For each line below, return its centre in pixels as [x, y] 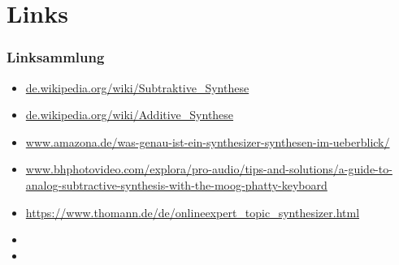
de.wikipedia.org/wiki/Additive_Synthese [130, 115]
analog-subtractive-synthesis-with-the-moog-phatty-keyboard [176, 184]
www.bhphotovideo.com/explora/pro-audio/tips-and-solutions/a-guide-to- [209, 169]
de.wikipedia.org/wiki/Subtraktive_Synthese [137, 87]
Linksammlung [56, 57]
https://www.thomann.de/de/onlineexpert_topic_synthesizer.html [193, 212]
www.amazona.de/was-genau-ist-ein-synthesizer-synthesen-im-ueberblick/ [208, 141]
